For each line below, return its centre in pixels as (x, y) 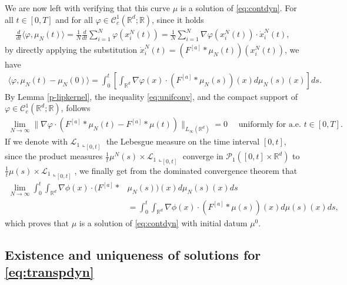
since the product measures (54, 156)
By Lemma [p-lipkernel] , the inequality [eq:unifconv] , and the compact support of (151, 96)
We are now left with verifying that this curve (87, 8)
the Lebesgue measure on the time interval (183, 141)
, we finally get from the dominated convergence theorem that (186, 170)
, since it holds (178, 19)
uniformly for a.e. (270, 125)
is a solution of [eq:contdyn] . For (238, 8)
